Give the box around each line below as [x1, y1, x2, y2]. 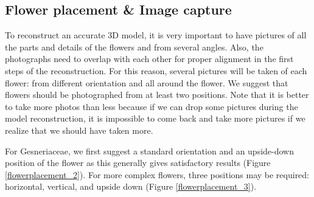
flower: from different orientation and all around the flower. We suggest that [5, 76, 288, 89]
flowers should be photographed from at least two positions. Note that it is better [5, 88, 309, 101]
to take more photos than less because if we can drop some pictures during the [5, 100, 298, 112]
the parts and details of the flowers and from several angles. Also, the [5, 40, 263, 53]
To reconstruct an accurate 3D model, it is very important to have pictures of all [5, 29, 307, 41]
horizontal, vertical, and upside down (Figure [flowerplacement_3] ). [5, 180, 257, 193]
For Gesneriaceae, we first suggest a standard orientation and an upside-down [5, 144, 295, 157]
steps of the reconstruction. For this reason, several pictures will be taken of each [5, 64, 307, 77]
